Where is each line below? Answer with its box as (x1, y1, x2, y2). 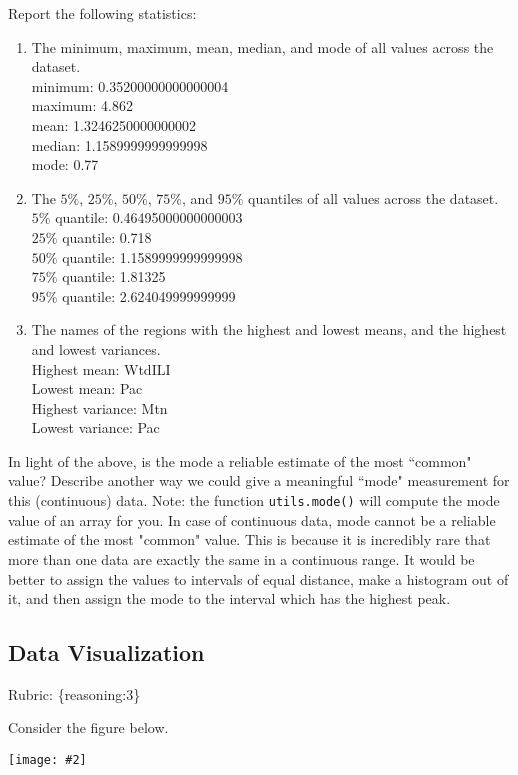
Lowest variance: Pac (31, 417, 160, 438)
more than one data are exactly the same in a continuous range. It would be (8, 548, 475, 569)
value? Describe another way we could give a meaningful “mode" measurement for (8, 470, 510, 491)
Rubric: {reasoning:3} (8, 683, 141, 704)
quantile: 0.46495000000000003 (55, 207, 243, 228)
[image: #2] (8, 753, 87, 768)
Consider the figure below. (8, 717, 169, 738)
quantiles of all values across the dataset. (248, 187, 499, 208)
